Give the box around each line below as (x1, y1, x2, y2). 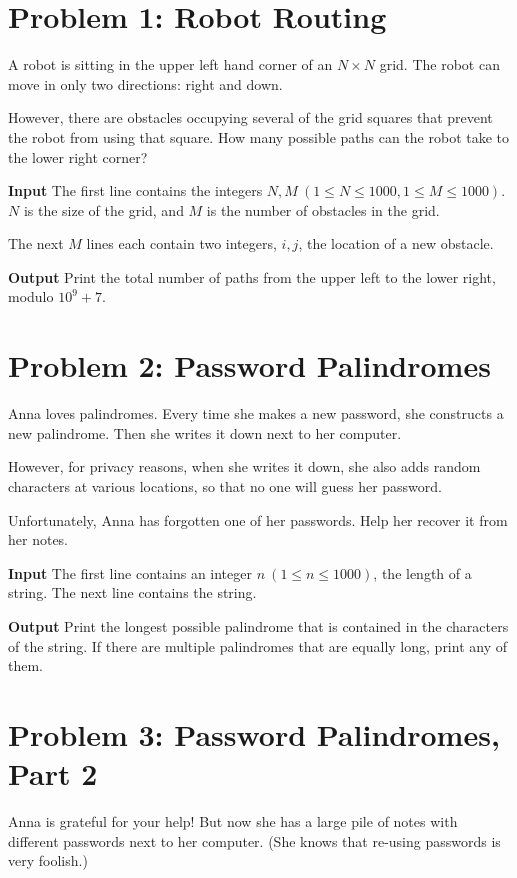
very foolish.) (8, 850, 88, 871)
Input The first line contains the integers (8, 180, 263, 201)
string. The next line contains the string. (8, 582, 257, 603)
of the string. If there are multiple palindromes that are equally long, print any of (8, 635, 507, 656)
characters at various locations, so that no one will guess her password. (8, 475, 442, 496)
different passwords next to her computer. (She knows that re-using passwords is (8, 830, 501, 851)
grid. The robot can (379, 54, 500, 75)
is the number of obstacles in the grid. (206, 199, 440, 220)
